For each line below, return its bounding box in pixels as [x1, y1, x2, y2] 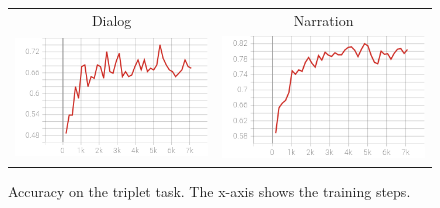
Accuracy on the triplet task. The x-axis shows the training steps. [8, 180, 411, 201]
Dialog [91, 9, 132, 30]
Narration [293, 9, 354, 30]
